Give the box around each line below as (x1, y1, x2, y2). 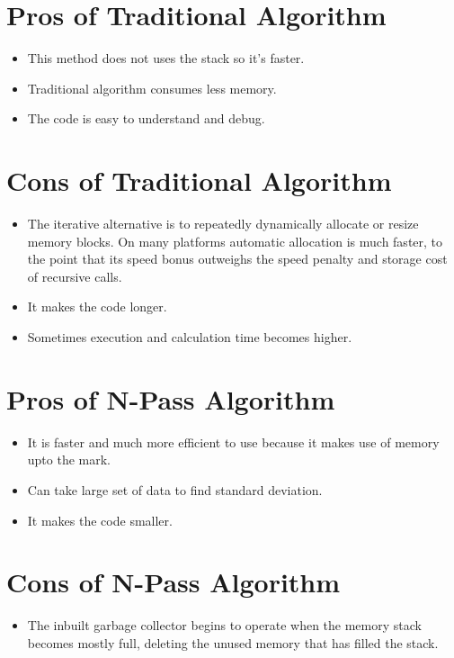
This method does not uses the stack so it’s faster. (27, 49, 305, 68)
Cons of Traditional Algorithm (6, 162, 392, 199)
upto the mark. (27, 450, 111, 469)
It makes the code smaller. (27, 510, 173, 529)
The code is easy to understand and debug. (27, 109, 265, 128)
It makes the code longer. (27, 297, 167, 316)
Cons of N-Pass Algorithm (6, 563, 341, 600)
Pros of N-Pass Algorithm (6, 380, 335, 417)
